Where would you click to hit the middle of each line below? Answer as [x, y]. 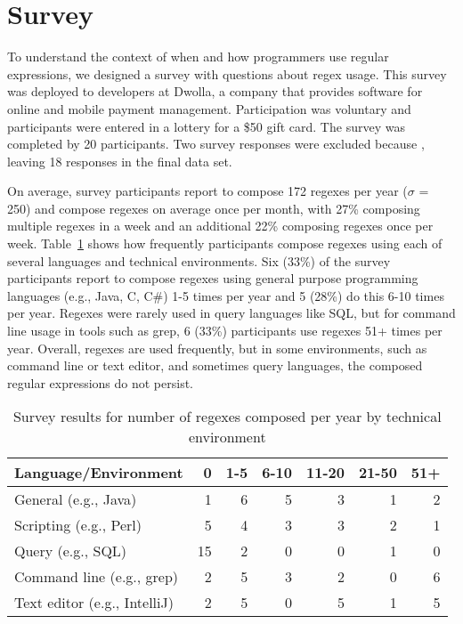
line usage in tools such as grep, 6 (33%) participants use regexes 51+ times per [225, 331]
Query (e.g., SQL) [71, 551]
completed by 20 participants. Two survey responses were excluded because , [216, 144]
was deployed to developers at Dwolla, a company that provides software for [215, 91]
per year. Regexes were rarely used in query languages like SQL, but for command [231, 313]
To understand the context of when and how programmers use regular [198, 57]
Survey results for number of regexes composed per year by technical [227, 417]
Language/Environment [99, 473]
